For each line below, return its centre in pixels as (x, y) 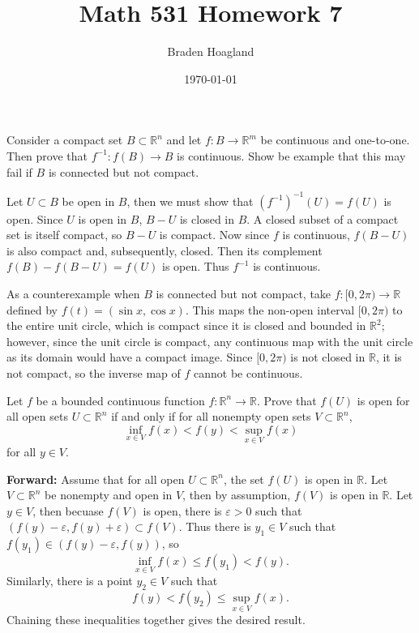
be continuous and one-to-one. (335, 140)
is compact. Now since (214, 235)
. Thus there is (215, 526)
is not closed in (328, 357)
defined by (32, 309)
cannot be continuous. (248, 372)
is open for (383, 400)
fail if (19, 171)
